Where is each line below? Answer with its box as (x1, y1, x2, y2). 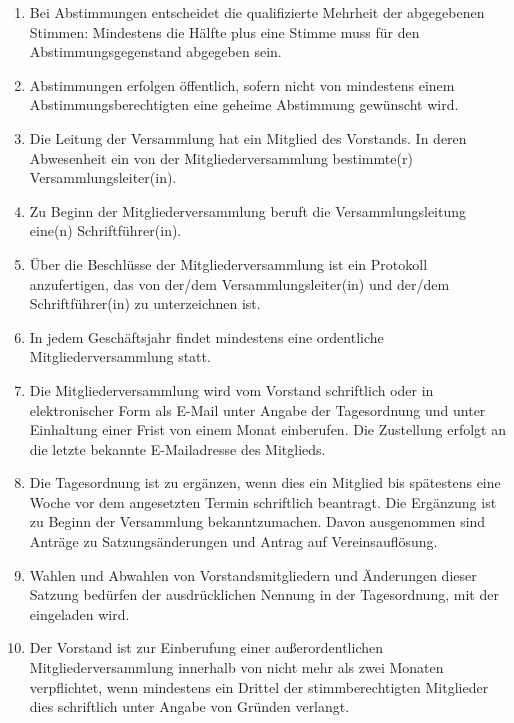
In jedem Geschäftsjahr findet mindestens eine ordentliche (29, 326, 384, 347)
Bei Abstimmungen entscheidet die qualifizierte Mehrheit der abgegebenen (29, 2, 485, 22)
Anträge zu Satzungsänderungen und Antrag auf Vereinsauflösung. (29, 531, 438, 552)
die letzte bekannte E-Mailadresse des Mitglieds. (29, 438, 326, 459)
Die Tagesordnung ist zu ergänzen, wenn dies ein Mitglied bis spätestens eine (29, 472, 501, 493)
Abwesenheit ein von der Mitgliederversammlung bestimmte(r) (29, 147, 413, 168)
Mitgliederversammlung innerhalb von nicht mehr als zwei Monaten (29, 657, 444, 678)
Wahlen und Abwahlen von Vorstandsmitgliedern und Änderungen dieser (29, 564, 477, 585)
